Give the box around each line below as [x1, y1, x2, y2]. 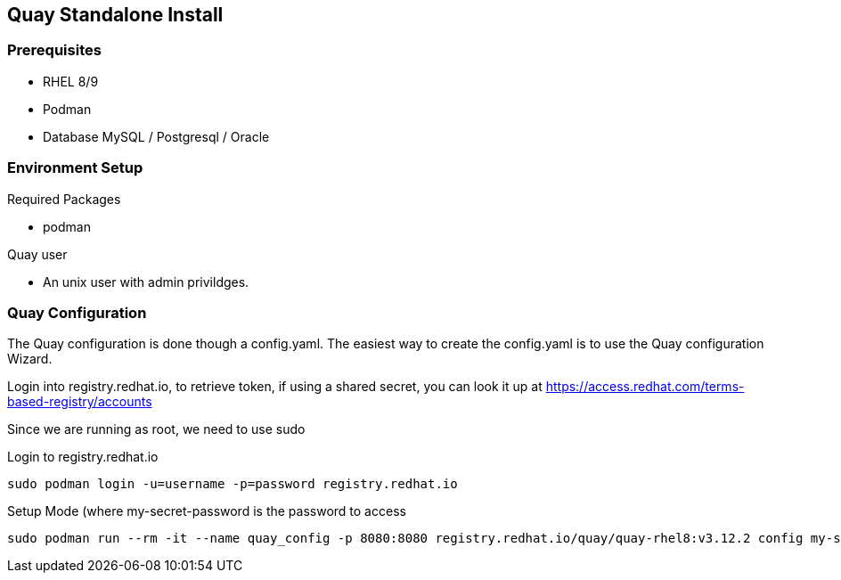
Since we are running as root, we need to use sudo [7, 421, 306, 437]
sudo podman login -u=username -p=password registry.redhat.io [7, 477, 458, 492]
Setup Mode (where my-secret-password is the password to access [7, 503, 406, 519]
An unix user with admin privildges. [43, 274, 249, 290]
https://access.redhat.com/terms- [545, 379, 745, 395]
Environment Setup [7, 159, 143, 177]
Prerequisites [7, 41, 102, 60]
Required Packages [7, 191, 121, 207]
